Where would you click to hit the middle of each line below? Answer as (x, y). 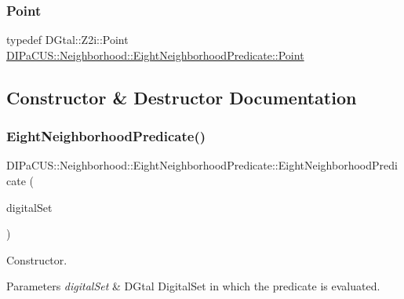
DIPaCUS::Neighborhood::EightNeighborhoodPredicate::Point (155, 55)
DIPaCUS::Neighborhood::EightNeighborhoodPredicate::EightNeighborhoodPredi (202, 165)
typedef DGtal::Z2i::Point (67, 40)
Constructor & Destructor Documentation (182, 97)
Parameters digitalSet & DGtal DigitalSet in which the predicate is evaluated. (193, 286)
